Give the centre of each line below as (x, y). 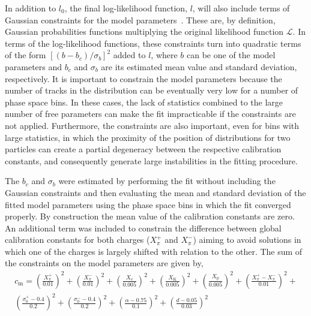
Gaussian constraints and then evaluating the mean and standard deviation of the (155, 192)
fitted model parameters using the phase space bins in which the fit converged (148, 204)
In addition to (31, 8)
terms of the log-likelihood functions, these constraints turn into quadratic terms (153, 43)
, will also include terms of (241, 8)
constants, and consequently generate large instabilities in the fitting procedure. (151, 160)
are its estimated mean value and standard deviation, (199, 66)
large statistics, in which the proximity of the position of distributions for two (148, 137)
